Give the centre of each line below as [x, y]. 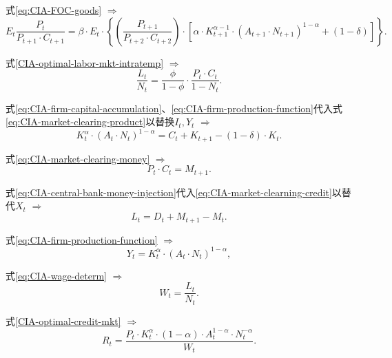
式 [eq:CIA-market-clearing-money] [78, 158]
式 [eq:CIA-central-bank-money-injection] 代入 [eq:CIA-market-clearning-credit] [169, 192]
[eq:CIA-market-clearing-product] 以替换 [90, 122]
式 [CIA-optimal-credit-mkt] [63, 320]
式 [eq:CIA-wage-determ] [56, 275]
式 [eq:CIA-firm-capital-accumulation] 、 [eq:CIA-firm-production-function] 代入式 [174, 108]
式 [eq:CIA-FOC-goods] [54, 10]
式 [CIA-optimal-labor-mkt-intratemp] [85, 62]
